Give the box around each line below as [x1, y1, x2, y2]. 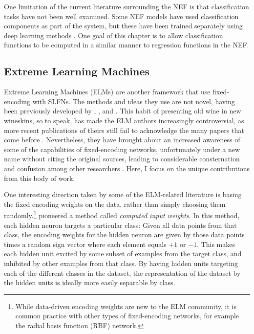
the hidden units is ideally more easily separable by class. [4, 277, 175, 288]
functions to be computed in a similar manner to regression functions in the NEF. [4, 40, 249, 50]
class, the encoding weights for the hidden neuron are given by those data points [4, 229, 245, 240]
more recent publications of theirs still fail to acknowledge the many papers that [4, 125, 244, 135]
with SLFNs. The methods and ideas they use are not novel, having [32, 96, 235, 106]
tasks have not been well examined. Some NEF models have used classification [4, 11, 239, 21]
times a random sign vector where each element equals [4, 239, 167, 249]
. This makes [197, 239, 235, 249]
